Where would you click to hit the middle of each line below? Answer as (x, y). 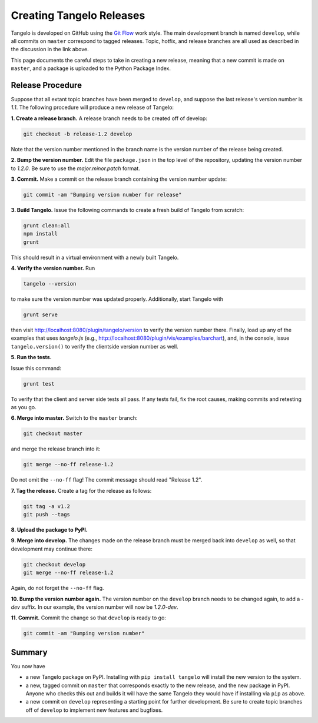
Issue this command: (36, 368)
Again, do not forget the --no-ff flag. (57, 588)
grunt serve (41, 315)
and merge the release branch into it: (56, 449)
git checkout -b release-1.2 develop (78, 134)
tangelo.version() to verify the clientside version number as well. (95, 346)
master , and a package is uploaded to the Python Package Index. (91, 68)
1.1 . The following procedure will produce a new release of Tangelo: (92, 107)
